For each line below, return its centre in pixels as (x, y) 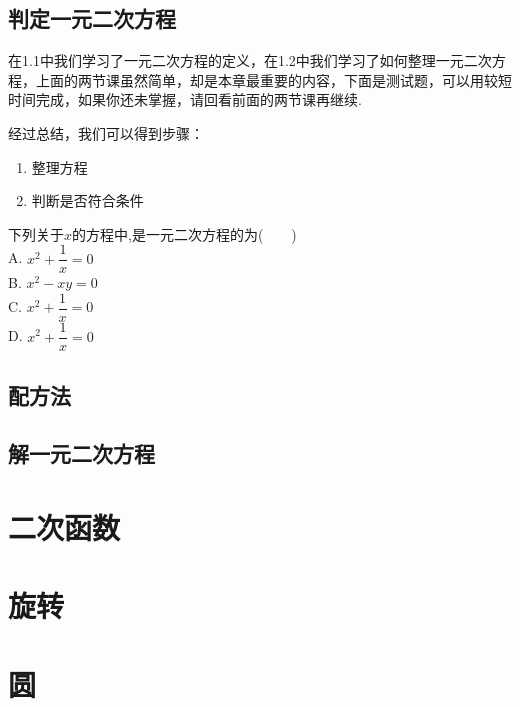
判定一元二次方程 (92, 18)
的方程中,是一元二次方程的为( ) (184, 233)
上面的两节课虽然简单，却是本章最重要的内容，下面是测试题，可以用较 (266, 79)
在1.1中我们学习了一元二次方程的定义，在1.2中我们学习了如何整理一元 (236, 60)
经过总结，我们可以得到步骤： (106, 132)
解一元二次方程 (81, 453)
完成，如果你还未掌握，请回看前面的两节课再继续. (198, 99)
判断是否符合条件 (87, 200)
